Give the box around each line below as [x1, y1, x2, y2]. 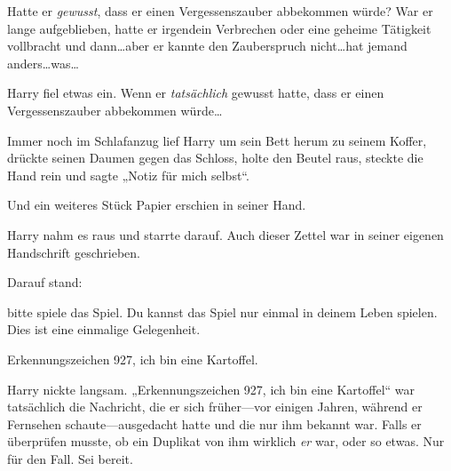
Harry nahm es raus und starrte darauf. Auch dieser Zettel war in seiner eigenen [7, 225, 444, 243]
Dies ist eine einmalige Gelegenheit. [7, 320, 201, 339]
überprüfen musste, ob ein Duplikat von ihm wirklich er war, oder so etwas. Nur [7, 432, 445, 451]
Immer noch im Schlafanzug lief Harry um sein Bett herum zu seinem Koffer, [7, 131, 427, 149]
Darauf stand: [7, 273, 83, 291]
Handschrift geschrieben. [7, 243, 140, 261]
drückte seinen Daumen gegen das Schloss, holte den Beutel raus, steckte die [7, 148, 423, 167]
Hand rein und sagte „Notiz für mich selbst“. [7, 165, 249, 184]
